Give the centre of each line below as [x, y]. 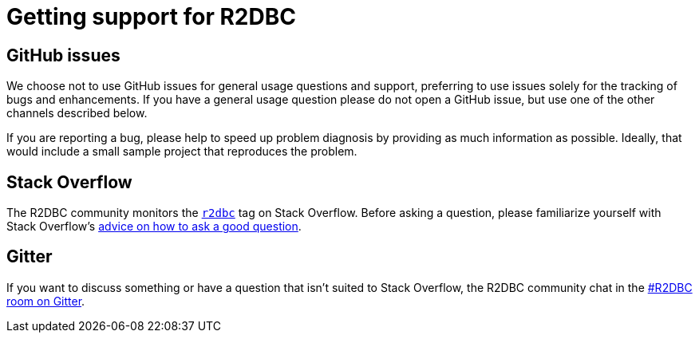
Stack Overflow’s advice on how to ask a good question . [154, 227]
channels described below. [77, 113]
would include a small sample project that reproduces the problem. [182, 152]
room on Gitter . [46, 301]
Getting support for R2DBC [151, 17]
